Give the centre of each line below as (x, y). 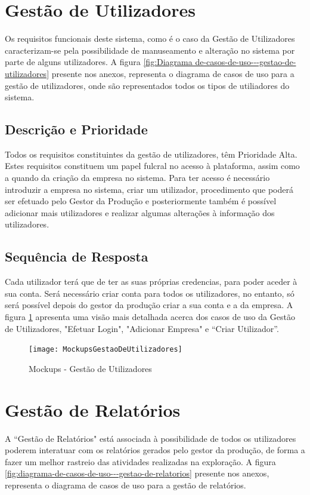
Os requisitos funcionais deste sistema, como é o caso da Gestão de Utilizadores (150, 39)
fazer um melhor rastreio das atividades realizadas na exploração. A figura (140, 461)
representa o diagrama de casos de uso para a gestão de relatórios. (125, 485)
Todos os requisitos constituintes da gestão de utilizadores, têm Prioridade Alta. (151, 154)
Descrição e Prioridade (76, 129)
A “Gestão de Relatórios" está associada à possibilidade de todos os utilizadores (151, 438)
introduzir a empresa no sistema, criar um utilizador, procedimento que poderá (149, 189)
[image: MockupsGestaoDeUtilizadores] (106, 350)
